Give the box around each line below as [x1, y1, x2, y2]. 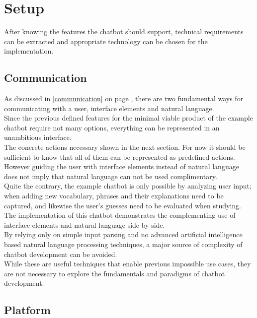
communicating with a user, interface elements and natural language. [4, 103, 214, 113]
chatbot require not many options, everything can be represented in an [4, 122, 220, 132]
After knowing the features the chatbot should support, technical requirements [4, 26, 244, 37]
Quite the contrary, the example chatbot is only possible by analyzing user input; [4, 181, 252, 191]
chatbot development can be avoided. [4, 249, 117, 259]
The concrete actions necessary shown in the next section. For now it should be [4, 142, 246, 152]
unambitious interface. [4, 132, 72, 142]
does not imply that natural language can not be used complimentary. [4, 171, 217, 181]
